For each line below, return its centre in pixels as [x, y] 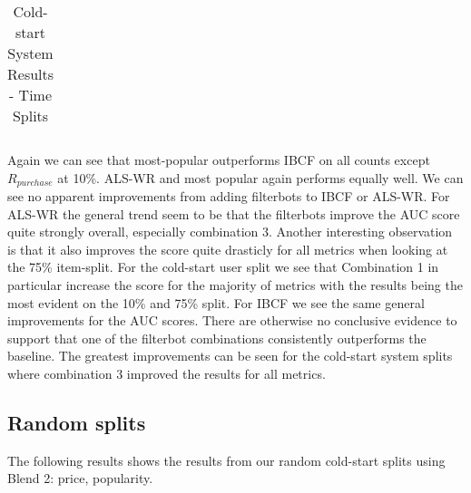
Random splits [77, 422]
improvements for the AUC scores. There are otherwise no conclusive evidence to [232, 320]
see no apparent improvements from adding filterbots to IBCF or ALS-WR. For [229, 196]
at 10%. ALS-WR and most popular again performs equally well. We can [260, 177]
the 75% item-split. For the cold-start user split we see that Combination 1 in [223, 267]
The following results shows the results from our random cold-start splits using [226, 460]
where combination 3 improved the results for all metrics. [167, 373]
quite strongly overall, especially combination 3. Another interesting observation [230, 232]
